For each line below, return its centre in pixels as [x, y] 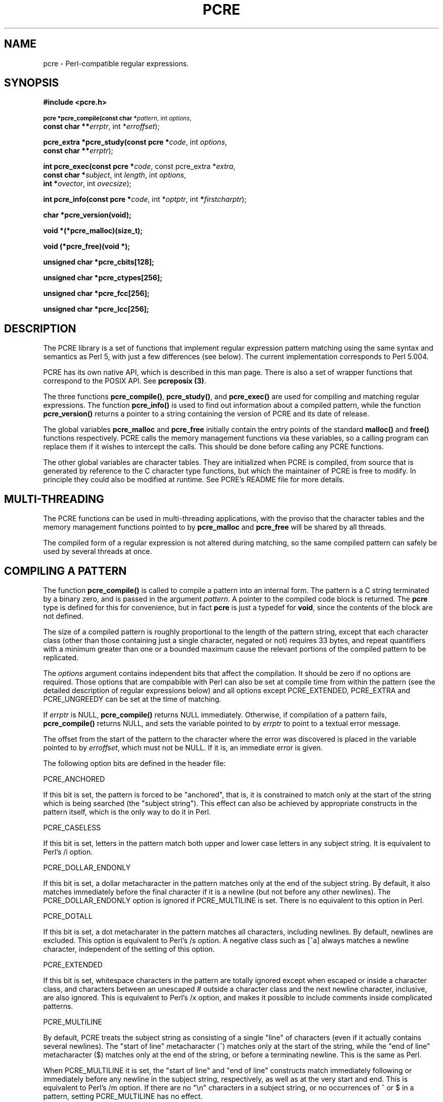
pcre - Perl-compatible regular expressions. [116, 63]
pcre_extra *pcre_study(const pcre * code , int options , [135, 142]
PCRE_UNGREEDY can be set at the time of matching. [132, 699]
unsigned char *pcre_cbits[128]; [99, 262]
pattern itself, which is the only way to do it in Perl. [127, 812]
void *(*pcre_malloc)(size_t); [93, 231]
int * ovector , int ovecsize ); [87, 184]
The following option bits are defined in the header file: [135, 763]
